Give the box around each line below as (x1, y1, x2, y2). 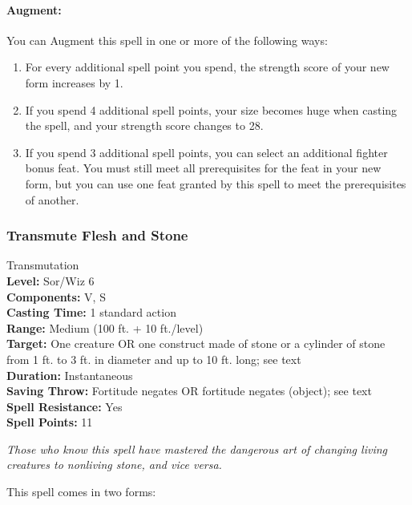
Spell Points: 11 (6, 414, 93, 430)
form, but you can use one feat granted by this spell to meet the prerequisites (25, 175, 406, 192)
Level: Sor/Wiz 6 (6, 272, 95, 289)
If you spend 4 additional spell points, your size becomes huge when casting (25, 101, 398, 118)
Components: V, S (6, 288, 106, 305)
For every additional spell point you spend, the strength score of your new (25, 59, 390, 75)
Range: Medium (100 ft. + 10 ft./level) (6, 319, 204, 336)
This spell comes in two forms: (6, 483, 156, 500)
